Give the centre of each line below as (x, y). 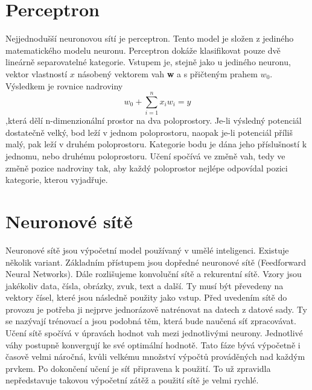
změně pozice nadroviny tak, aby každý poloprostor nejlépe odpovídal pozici (147, 168)
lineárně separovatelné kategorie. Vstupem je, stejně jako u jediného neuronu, (148, 62)
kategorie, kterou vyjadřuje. (57, 180)
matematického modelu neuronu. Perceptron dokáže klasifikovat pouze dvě (143, 50)
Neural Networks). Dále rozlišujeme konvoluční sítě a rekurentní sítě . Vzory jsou (154, 274)
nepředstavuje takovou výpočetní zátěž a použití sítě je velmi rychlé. (132, 380)
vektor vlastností (37, 73)
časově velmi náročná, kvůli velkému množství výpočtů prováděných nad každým (155, 356)
